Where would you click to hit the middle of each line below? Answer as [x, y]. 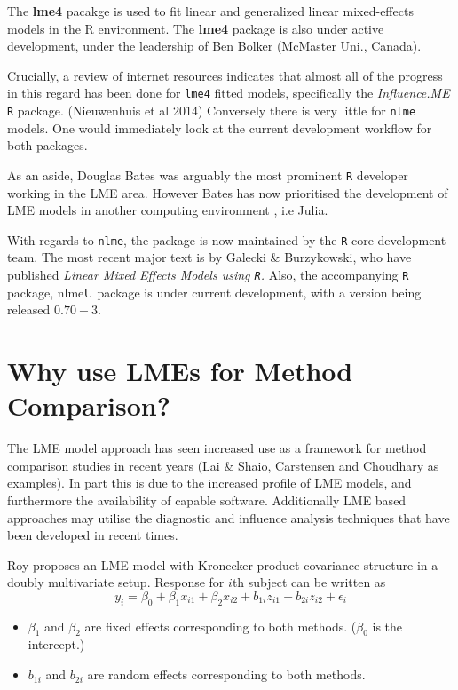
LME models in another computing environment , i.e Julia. [168, 210]
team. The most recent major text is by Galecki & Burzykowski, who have [209, 257]
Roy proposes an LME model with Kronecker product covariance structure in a [223, 564]
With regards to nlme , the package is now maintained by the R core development [227, 239]
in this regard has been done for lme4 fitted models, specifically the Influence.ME [229, 93]
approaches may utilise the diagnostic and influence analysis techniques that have [229, 517]
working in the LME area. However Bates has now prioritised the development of [228, 192]
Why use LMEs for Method [180, 370]
